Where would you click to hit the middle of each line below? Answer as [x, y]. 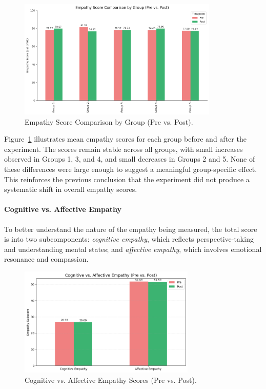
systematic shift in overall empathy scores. [71, 189]
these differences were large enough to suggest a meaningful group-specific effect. [131, 169]
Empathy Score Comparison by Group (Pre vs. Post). [109, 121]
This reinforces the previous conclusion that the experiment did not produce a [127, 179]
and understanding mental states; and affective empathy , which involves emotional [133, 249]
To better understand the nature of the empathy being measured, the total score [131, 229]
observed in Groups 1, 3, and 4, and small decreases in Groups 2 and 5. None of [130, 159]
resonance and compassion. [46, 259]
